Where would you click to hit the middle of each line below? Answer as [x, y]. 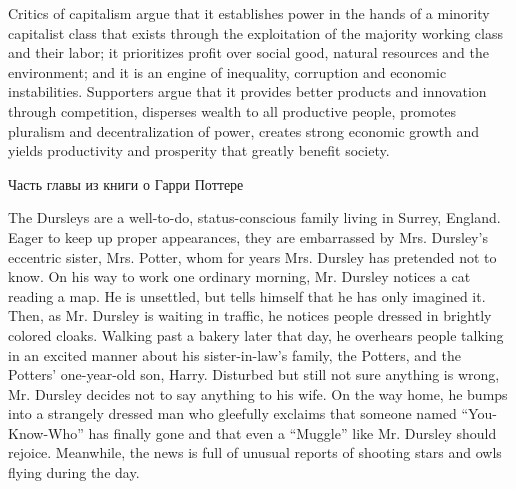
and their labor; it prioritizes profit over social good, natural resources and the [248, 52]
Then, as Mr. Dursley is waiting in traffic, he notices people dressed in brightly [250, 315]
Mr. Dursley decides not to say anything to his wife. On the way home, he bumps [258, 393]
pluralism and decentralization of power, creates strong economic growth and [244, 130]
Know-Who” [46, 432]
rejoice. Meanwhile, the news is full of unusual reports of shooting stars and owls [255, 452]
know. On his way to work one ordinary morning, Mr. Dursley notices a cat [239, 276]
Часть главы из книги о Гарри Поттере [126, 183]
